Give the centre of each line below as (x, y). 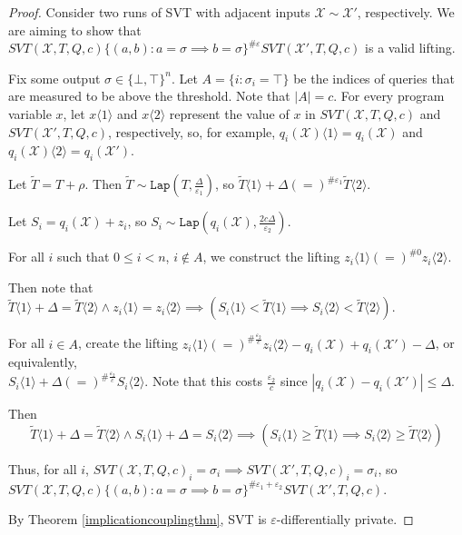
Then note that (51, 287)
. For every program (389, 96)
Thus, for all (43, 468)
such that (84, 257)
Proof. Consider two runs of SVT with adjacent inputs (159, 12)
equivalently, (43, 362)
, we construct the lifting (271, 257)
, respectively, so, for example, (192, 131)
